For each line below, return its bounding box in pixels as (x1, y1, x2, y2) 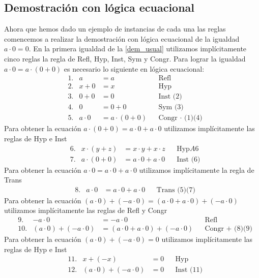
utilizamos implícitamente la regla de (139, 164, 254, 175)
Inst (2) (158, 93, 182, 101)
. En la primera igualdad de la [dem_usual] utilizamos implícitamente (28, 43, 247, 54)
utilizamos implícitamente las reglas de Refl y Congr (4, 205, 167, 215)
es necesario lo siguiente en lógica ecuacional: (64, 63, 205, 74)
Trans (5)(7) (156, 186, 195, 194)
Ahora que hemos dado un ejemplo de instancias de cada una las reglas (4, 23, 226, 34)
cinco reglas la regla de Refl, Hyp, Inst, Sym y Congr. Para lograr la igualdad (4, 53, 246, 64)
